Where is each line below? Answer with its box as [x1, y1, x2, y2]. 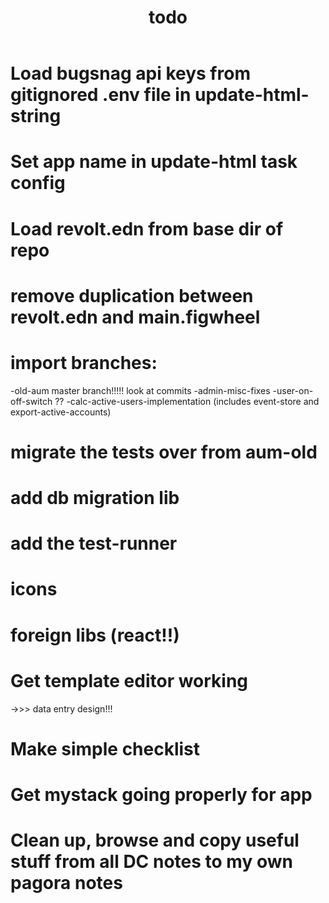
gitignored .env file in [10, 84, 192, 106]
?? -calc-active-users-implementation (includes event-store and [54, 395, 320, 407]
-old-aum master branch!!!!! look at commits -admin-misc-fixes [10, 384, 271, 396]
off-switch [10, 395, 53, 407]
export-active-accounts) [10, 406, 112, 418]
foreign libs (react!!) [10, 624, 180, 646]
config [10, 172, 66, 195]
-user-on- [272, 384, 314, 396]
